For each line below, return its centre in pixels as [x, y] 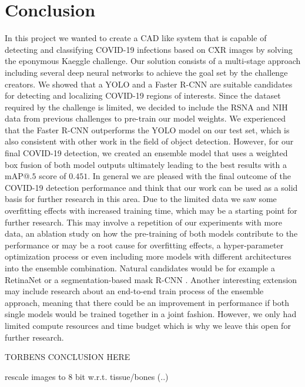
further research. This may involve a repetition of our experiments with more [143, 222]
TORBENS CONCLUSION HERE [68, 357]
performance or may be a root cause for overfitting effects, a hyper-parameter [144, 245]
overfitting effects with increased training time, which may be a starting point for [151, 211]
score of [53, 176]
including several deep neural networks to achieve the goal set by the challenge [146, 72]
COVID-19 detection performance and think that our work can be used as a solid [151, 187]
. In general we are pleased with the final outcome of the [189, 176]
